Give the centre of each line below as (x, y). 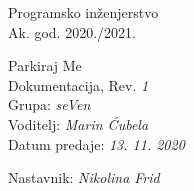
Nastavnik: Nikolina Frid (84, 177)
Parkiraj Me (45, 65)
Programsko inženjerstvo (83, 12)
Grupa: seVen (49, 104)
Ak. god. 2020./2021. (72, 31)
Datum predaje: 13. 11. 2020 (96, 143)
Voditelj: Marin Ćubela (78, 123)
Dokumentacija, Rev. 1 (78, 84)
